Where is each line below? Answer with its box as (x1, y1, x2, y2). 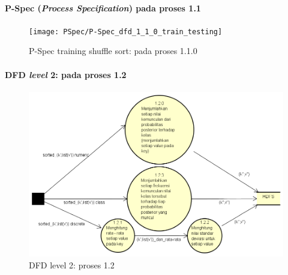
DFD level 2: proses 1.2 (29, 258, 115, 271)
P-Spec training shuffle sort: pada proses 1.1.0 (29, 44, 197, 57)
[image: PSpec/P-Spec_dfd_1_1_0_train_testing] (29, 27, 223, 36)
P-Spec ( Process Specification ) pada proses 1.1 (5, 1, 201, 14)
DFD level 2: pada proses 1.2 (5, 68, 127, 80)
